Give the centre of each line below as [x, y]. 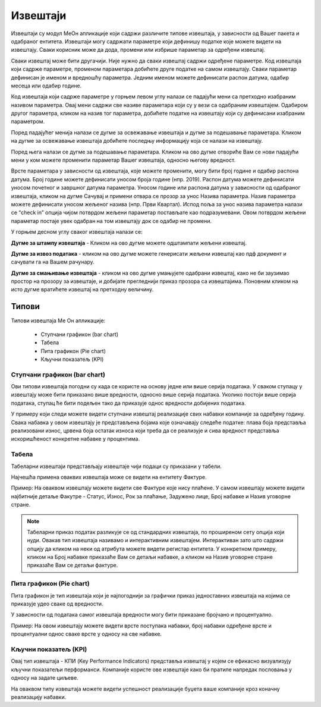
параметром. [28, 121]
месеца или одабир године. [46, 86]
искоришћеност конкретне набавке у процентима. [75, 439]
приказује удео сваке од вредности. [57, 604]
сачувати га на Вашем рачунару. [53, 262]
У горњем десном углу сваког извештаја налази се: [77, 232]
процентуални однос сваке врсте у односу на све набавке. [86, 634]
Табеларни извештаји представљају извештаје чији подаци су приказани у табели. [117, 466]
